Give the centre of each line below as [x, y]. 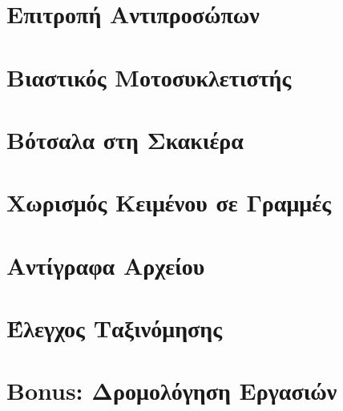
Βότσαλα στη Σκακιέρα [125, 139]
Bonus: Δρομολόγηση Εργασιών [172, 391]
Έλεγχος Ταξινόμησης [115, 328]
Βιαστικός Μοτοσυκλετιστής [149, 77]
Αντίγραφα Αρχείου [106, 265]
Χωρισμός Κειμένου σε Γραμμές [169, 202]
